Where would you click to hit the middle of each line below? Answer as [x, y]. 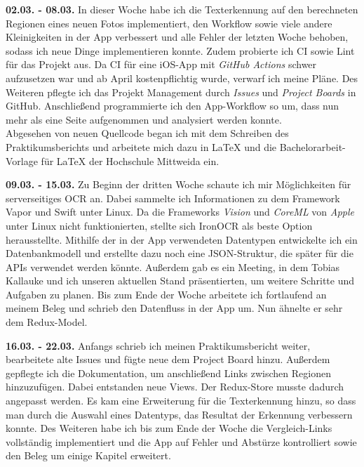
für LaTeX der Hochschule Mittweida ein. [130, 160]
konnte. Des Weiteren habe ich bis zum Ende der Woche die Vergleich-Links [169, 428]
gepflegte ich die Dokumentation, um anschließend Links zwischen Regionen [168, 373]
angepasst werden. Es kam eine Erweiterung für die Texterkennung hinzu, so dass [181, 401]
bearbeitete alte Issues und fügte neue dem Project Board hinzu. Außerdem [168, 359]
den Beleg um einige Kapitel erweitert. [88, 455]
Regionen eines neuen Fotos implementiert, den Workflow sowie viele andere [169, 23]
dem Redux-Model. [47, 322]
